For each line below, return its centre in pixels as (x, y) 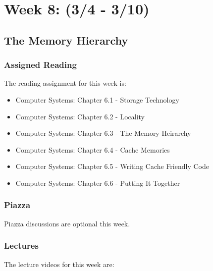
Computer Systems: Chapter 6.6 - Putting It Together (98, 183)
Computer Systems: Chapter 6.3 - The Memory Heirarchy (103, 133)
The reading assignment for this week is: (65, 83)
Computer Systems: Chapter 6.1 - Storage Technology (97, 99)
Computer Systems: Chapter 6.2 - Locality (80, 116)
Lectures (21, 245)
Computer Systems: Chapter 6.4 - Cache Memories (93, 149)
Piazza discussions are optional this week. (67, 223)
